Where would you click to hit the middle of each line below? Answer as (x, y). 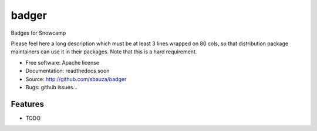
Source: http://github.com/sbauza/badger (76, 79)
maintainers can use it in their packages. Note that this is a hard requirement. (104, 52)
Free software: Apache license (63, 62)
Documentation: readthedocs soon (68, 71)
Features (27, 104)
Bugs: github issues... (52, 87)
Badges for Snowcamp (38, 33)
